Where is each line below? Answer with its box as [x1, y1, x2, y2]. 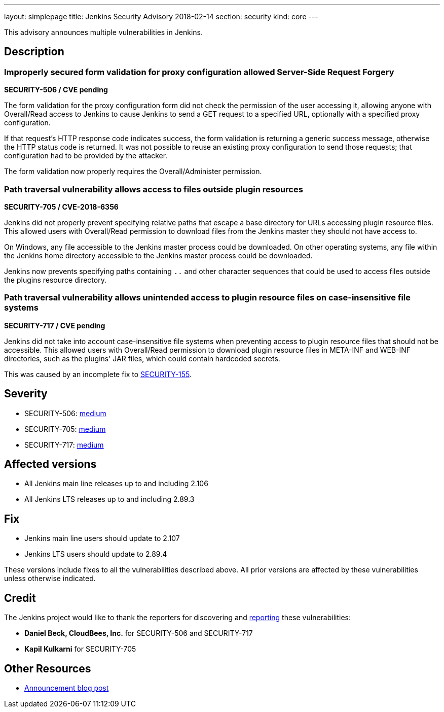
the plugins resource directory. [4, 275, 106, 284]
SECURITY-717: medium [24, 440, 104, 449]
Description [4, 45, 64, 58]
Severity [4, 387, 48, 400]
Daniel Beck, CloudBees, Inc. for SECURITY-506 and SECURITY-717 [24, 629, 253, 638]
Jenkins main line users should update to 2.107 [24, 534, 180, 543]
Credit [4, 591, 36, 604]
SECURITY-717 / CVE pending [4, 321, 105, 330]
